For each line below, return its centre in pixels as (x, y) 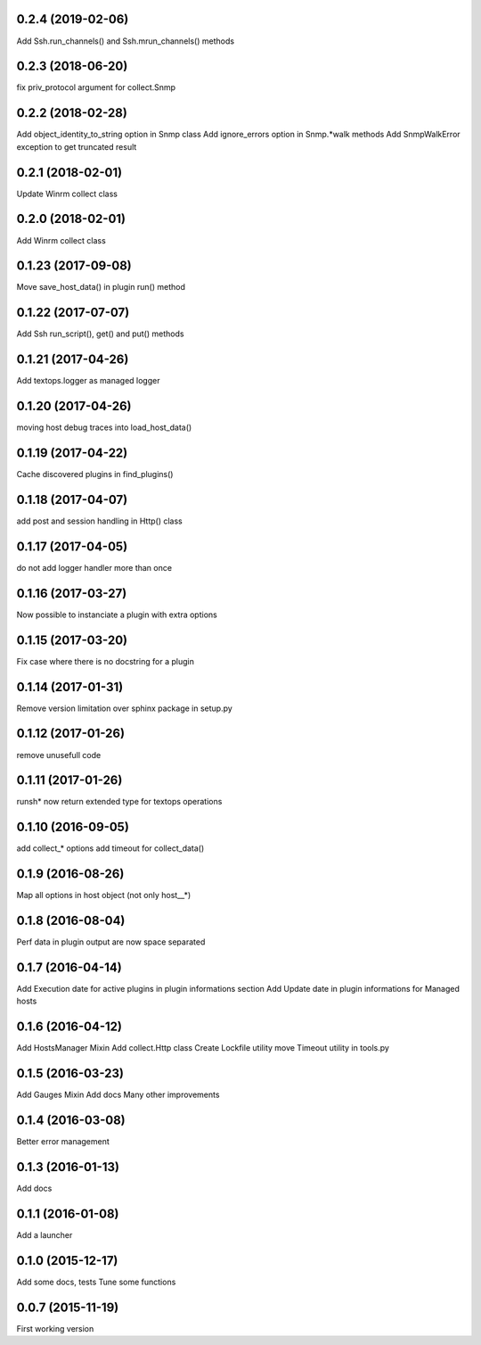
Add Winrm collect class (61, 240)
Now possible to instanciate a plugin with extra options (117, 615)
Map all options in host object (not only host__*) (104, 895)
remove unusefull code (59, 755)
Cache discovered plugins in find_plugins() (95, 474)
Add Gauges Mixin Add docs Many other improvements (118, 1095)
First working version (55, 1328)
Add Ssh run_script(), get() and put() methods (100, 334)
